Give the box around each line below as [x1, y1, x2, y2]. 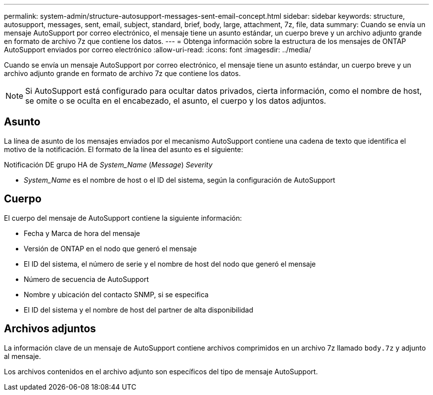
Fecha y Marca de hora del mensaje [24, 229, 140, 237]
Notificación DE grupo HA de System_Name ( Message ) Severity [4, 160, 213, 169]
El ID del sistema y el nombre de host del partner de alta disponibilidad [24, 305, 254, 314]
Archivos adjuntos [4, 322, 96, 335]
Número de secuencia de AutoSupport [24, 275, 149, 283]
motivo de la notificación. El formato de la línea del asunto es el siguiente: [4, 145, 243, 154]
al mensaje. [4, 352, 41, 360]
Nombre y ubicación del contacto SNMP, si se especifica [24, 290, 209, 299]
